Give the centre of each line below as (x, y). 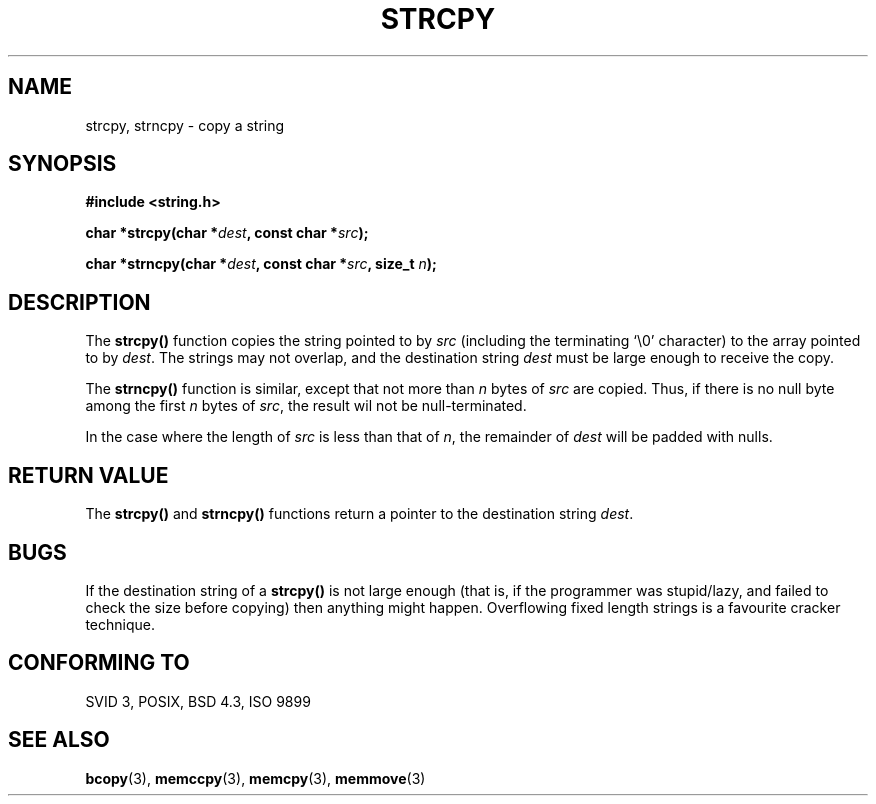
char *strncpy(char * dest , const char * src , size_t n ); (261, 264)
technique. (120, 624)
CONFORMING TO (99, 663)
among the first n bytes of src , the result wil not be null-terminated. (306, 406)
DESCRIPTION (79, 302)
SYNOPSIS (62, 164)
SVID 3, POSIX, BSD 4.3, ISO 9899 (198, 701)
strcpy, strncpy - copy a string (185, 125)
